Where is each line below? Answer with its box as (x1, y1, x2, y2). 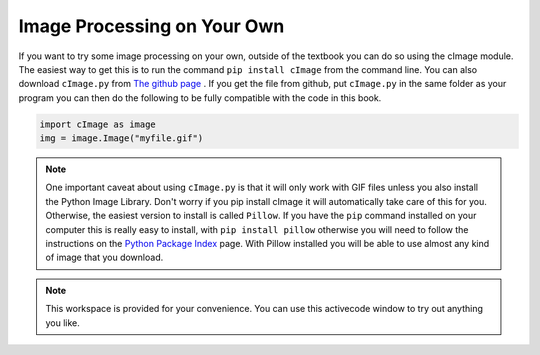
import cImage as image (39, 118, 157, 130)
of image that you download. (45, 251, 164, 264)
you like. (45, 316, 80, 329)
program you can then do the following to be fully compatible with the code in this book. (18, 91, 382, 104)
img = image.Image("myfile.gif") (39, 133, 204, 144)
